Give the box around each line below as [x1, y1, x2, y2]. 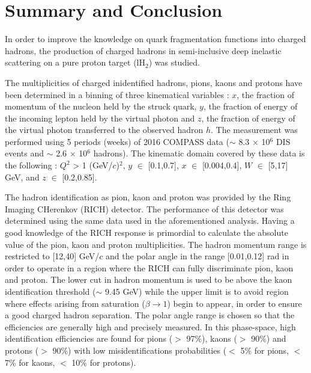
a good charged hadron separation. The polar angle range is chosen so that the [5, 309, 295, 321]
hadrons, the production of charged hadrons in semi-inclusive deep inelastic [5, 44, 282, 57]
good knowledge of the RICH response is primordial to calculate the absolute [5, 226, 288, 239]
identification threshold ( [5, 285, 96, 297]
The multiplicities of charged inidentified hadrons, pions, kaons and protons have [5, 76, 303, 88]
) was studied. [148, 56, 200, 69]
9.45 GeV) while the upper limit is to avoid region [104, 285, 289, 297]
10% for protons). [71, 356, 136, 368]
